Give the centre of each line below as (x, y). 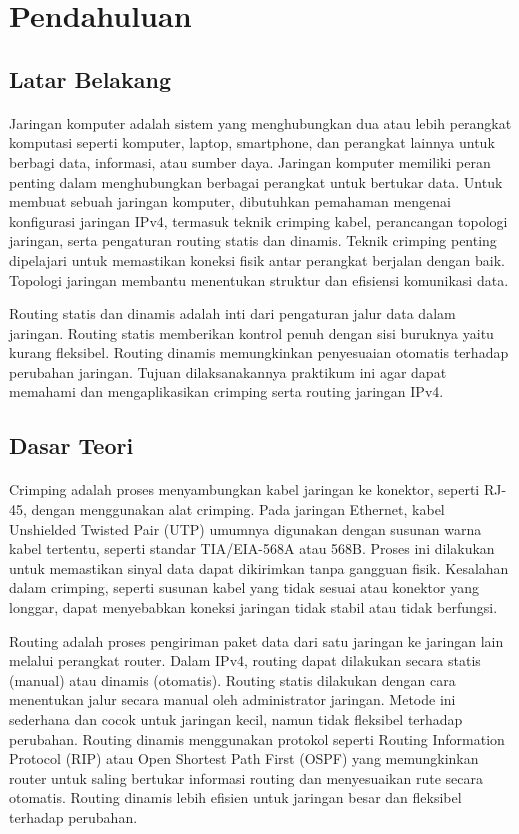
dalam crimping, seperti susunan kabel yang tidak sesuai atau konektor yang (244, 587)
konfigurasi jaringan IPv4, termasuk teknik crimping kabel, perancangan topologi (258, 220)
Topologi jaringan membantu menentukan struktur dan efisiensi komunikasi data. (259, 279)
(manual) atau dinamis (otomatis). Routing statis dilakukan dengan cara (232, 679)
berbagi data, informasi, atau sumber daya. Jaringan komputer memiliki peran (250, 161)
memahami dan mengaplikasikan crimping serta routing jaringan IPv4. (226, 391)
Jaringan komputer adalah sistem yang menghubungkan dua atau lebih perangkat (260, 122)
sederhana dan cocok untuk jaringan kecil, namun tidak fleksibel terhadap (236, 718)
